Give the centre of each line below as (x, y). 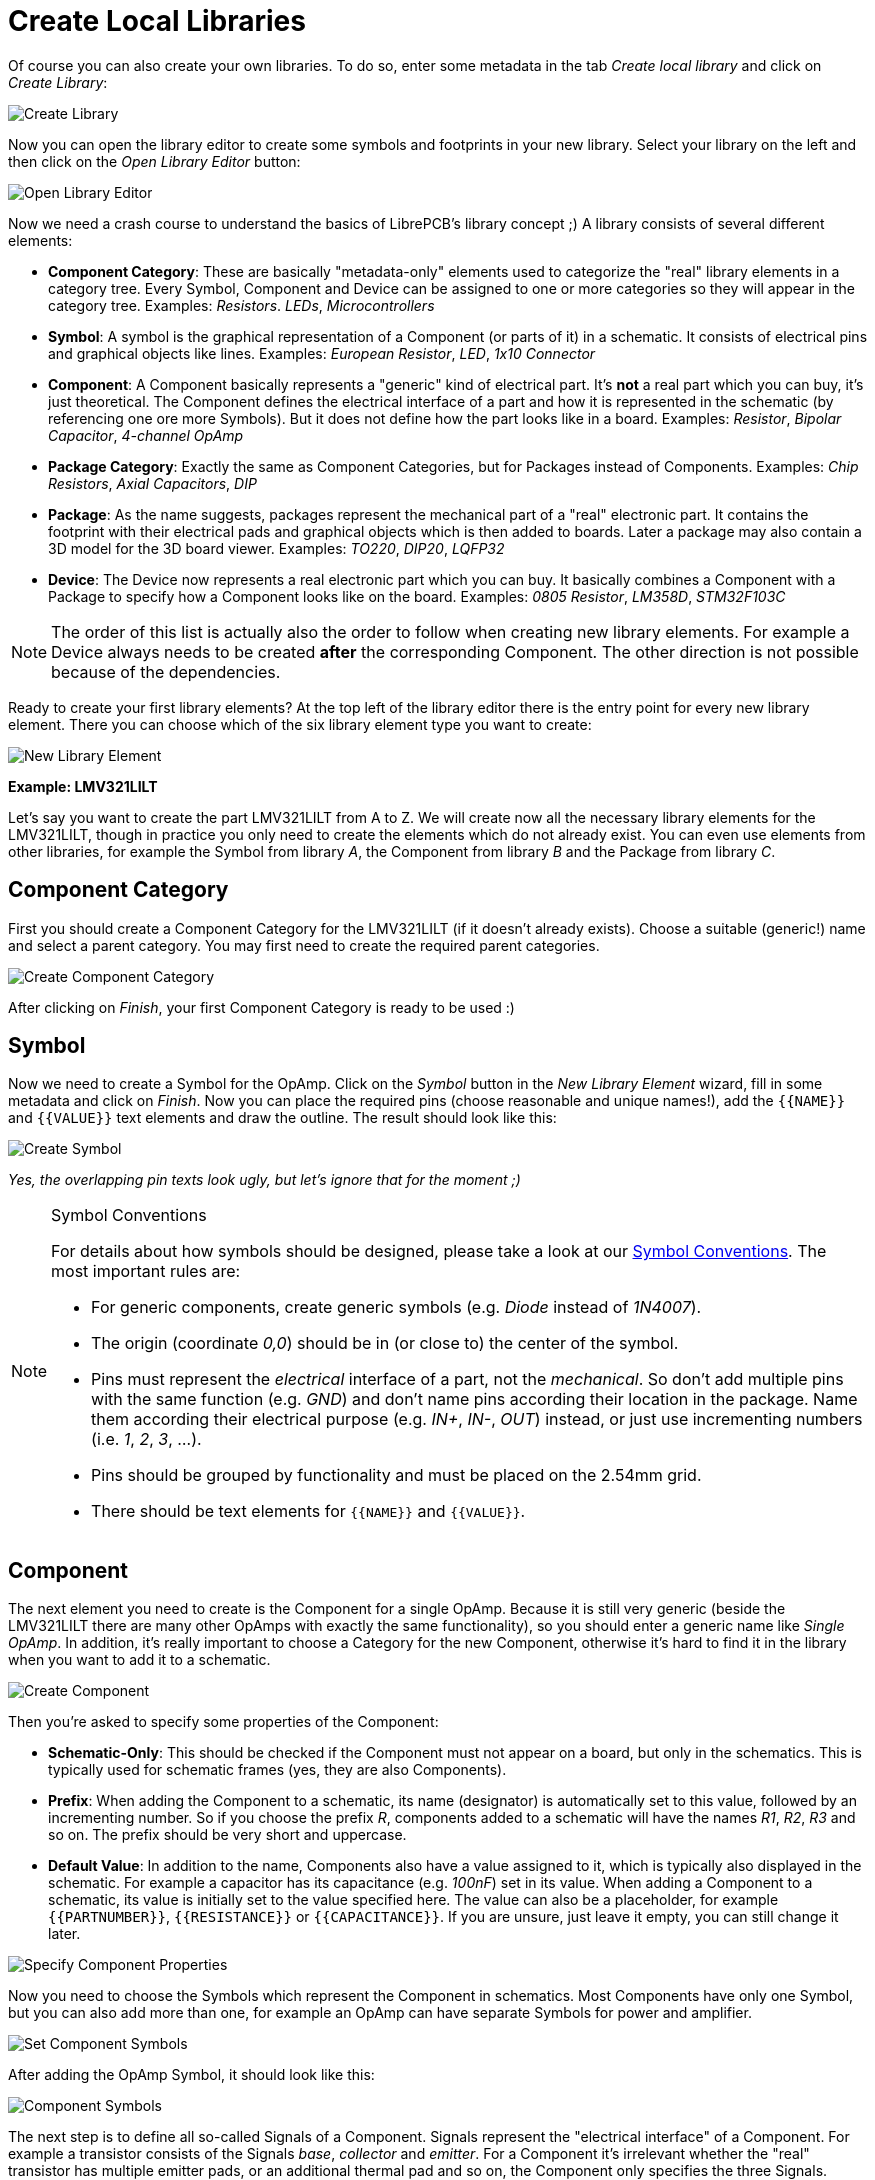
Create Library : (58, 82)
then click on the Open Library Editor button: (154, 161)
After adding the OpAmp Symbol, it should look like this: (191, 2075)
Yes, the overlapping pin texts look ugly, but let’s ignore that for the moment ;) (264, 1180)
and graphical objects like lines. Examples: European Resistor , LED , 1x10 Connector (322, 353)
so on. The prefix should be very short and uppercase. (227, 1835)
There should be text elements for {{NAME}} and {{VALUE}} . (308, 1511)
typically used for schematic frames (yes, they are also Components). (277, 1770)
